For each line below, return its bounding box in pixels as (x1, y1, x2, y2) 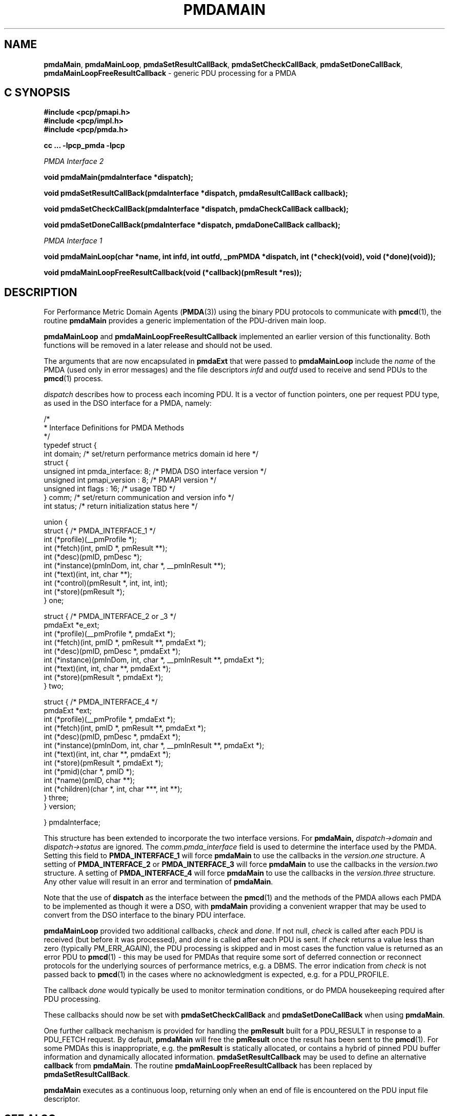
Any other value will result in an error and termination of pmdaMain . (44, 877, 273, 886)
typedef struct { (44, 441, 97, 450)
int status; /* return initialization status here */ (44, 502, 198, 511)
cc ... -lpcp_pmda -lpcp (44, 141, 125, 150)
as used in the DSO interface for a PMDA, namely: (44, 399, 212, 408)
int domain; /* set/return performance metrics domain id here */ (44, 449, 259, 459)
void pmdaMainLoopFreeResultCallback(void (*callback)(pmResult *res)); (44, 268, 302, 277)
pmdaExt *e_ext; (44, 621, 99, 630)
